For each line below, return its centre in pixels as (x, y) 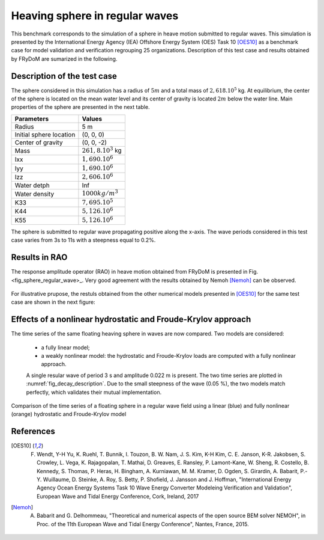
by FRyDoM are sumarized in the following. (64, 59)
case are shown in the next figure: (53, 302)
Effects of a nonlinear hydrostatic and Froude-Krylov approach (131, 320)
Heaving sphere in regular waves (95, 16)
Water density (34, 194)
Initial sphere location (45, 134)
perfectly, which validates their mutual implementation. (94, 392)
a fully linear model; (65, 347)
